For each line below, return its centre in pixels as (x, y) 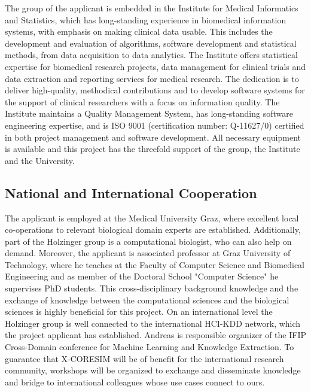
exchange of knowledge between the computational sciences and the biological (147, 300)
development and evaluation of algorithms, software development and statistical (151, 43)
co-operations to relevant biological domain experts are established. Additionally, (153, 230)
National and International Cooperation (131, 192)
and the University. (40, 160)
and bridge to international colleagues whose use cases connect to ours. (135, 382)
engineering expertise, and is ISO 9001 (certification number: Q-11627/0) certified (155, 125)
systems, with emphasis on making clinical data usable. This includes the (139, 31)
